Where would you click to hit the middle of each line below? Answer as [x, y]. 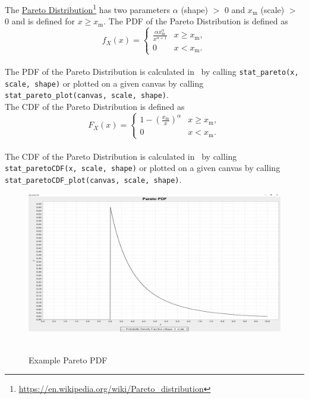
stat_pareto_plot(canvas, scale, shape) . [87, 95]
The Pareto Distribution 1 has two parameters [88, 9]
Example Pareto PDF [68, 360]
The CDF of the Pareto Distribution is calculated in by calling [121, 156]
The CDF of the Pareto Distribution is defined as [95, 106]
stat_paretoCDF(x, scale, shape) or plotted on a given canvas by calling [143, 168]
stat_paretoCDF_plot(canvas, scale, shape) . [93, 179]
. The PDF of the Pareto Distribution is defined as [196, 21]
